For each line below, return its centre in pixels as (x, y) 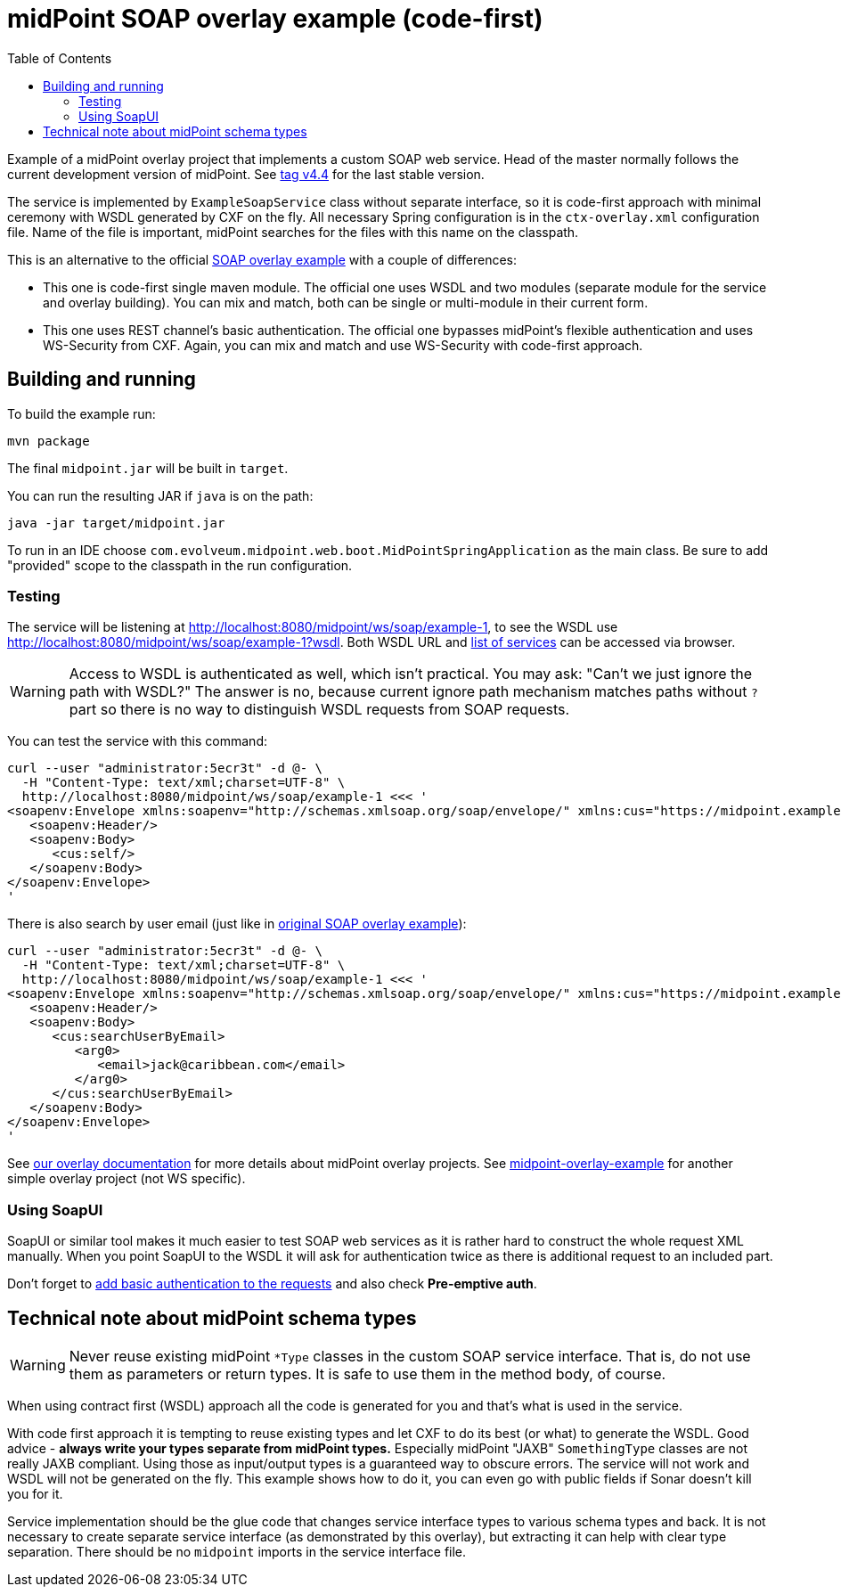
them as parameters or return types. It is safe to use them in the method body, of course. (367, 1373)
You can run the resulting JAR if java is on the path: (160, 495)
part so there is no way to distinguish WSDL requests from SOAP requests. (319, 710)
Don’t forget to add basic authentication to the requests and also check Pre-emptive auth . (272, 1284)
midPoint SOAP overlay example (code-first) (275, 19)
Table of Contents (60, 58)
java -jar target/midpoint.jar (116, 523)
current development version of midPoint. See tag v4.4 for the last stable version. (246, 174)
